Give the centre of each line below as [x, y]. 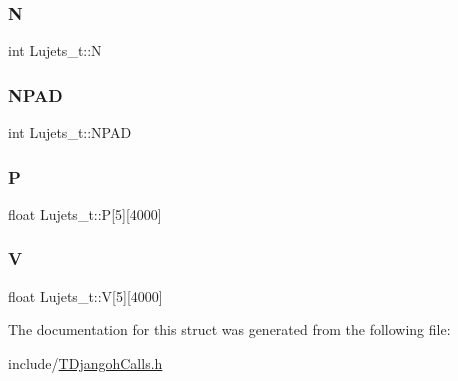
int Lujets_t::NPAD [70, 132]
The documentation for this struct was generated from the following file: [229, 329]
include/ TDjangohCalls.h [85, 362]
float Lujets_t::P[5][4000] [85, 213]
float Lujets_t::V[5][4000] [85, 295]
